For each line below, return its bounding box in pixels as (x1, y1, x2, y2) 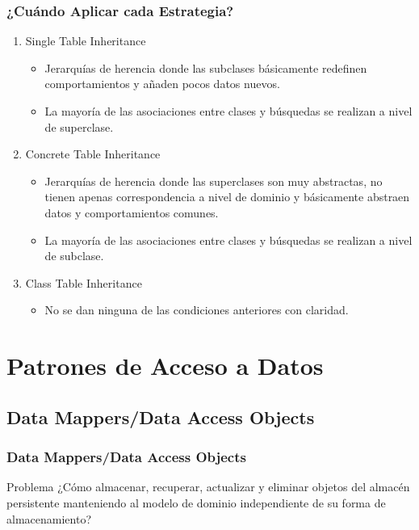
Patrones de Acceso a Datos (6, 349, 324, 382)
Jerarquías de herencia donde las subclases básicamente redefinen (44, 59, 367, 76)
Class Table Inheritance (25, 274, 142, 291)
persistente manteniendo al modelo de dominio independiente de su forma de (6, 494, 386, 511)
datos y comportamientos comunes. (44, 204, 219, 221)
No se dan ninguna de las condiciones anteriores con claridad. (44, 301, 349, 318)
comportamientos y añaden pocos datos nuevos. (44, 75, 280, 92)
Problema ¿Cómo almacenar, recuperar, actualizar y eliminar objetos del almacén (6, 478, 410, 495)
